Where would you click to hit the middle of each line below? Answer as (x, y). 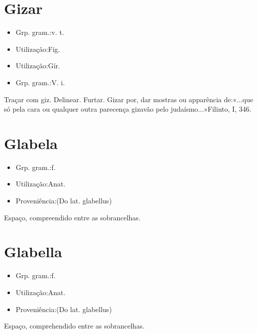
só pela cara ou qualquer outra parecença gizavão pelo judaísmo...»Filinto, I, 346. (128, 109)
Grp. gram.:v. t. (40, 32)
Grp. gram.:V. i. (40, 82)
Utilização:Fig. (38, 49)
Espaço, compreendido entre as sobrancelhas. (72, 217)
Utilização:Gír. (38, 66)
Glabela (31, 143)
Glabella (33, 251)
